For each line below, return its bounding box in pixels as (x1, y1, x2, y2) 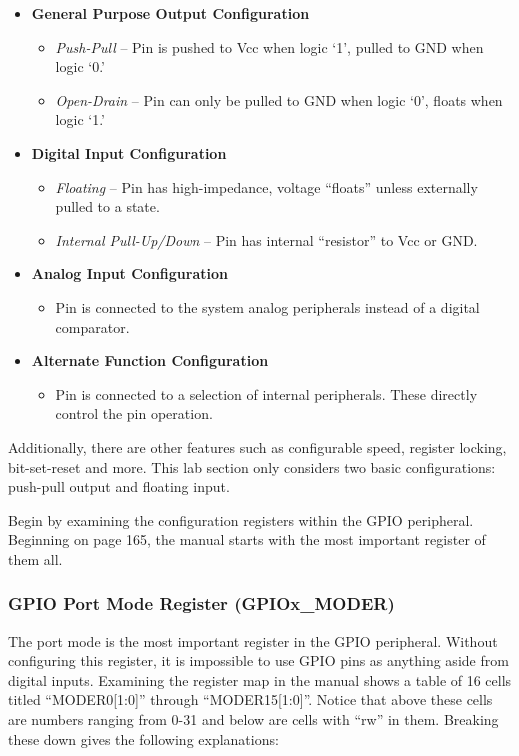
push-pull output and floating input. (8, 476, 230, 497)
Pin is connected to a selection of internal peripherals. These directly (55, 383, 478, 404)
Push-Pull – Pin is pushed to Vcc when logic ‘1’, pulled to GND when (55, 36, 484, 57)
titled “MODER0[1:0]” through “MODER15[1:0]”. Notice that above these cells (8, 689, 493, 710)
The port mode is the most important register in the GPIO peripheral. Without (8, 630, 498, 651)
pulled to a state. (55, 196, 160, 217)
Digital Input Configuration (31, 142, 227, 163)
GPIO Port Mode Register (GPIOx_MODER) (8, 591, 395, 616)
